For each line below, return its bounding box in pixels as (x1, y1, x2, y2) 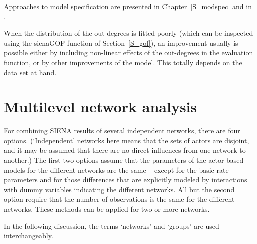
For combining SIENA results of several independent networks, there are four (4, 125, 240, 136)
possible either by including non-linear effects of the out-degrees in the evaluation (4, 47, 253, 58)
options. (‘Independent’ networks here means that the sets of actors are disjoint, (4, 135, 249, 145)
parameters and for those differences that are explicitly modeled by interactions (4, 174, 247, 185)
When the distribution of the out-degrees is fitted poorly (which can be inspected (4, 28, 253, 38)
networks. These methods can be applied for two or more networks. (4, 204, 210, 214)
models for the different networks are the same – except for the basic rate (4, 164, 229, 175)
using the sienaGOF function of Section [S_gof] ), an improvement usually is (4, 37, 238, 48)
